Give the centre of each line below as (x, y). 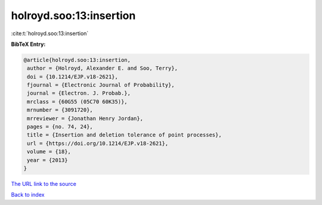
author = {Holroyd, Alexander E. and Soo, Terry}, (103, 68)
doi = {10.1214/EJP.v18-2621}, (73, 77)
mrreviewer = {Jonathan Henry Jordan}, (85, 118)
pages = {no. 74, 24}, (60, 127)
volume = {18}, (49, 152)
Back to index (28, 195)
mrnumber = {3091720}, (60, 110)
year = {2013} (47, 160)
